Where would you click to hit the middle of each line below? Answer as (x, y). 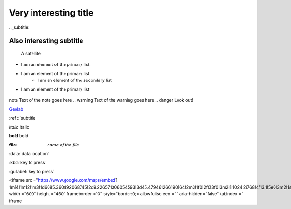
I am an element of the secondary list (74, 80)
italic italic (19, 127)
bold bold (19, 136)
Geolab (16, 109)
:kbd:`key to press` (28, 162)
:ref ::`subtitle (22, 118)
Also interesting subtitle (46, 41)
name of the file (63, 145)
